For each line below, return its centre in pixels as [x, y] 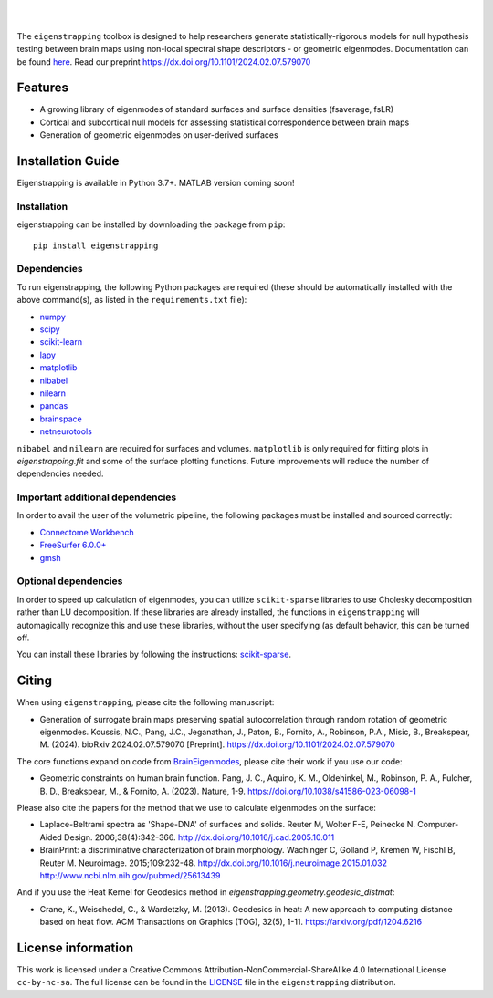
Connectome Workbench [87, 532]
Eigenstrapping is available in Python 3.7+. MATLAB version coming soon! [156, 183]
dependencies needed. [60, 473]
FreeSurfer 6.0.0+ [73, 545]
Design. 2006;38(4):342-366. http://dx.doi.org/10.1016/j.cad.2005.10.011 [199, 837]
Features [42, 88]
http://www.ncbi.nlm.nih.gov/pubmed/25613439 [130, 875]
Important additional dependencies [97, 497]
